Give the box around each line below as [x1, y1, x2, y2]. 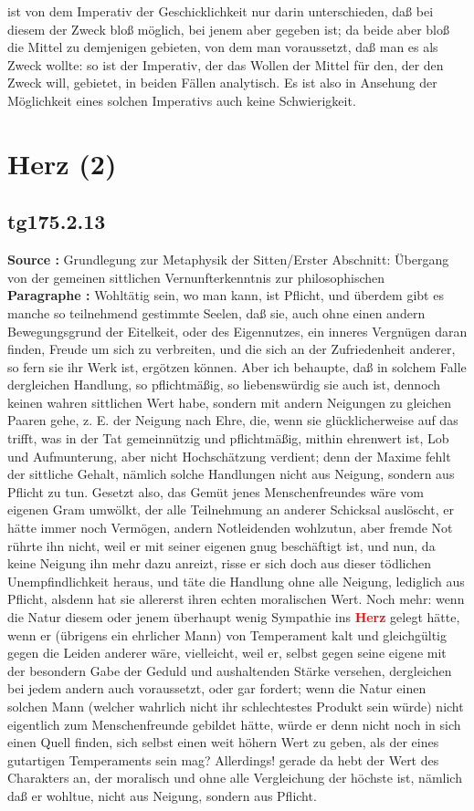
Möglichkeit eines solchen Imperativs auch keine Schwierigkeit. [7, 90, 356, 109]
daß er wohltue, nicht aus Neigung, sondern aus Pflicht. [7, 785, 317, 805]
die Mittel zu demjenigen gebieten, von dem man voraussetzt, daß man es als [7, 37, 438, 57]
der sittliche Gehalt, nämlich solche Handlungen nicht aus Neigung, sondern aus [7, 464, 455, 483]
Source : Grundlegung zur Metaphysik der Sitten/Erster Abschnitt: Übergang [7, 250, 449, 269]
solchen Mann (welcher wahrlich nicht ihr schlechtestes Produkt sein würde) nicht [7, 696, 464, 715]
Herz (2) [7, 144, 117, 182]
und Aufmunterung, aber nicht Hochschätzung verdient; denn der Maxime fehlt [7, 446, 451, 465]
